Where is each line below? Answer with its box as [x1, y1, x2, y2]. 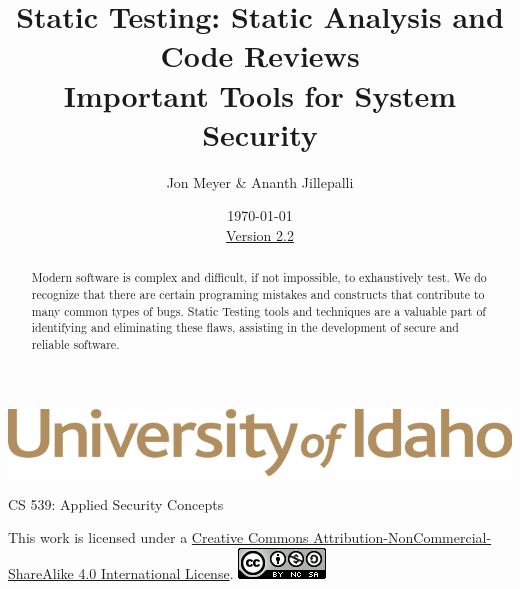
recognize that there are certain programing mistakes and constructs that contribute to [31, 285, 485, 302]
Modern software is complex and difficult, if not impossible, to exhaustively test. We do [31, 269, 487, 286]
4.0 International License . [78, 562, 234, 583]
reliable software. [31, 335, 120, 352]
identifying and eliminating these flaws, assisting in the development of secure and [31, 319, 459, 336]
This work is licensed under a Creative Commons [8, 527, 309, 548]
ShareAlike [8, 562, 74, 583]
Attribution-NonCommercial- [313, 527, 492, 548]
